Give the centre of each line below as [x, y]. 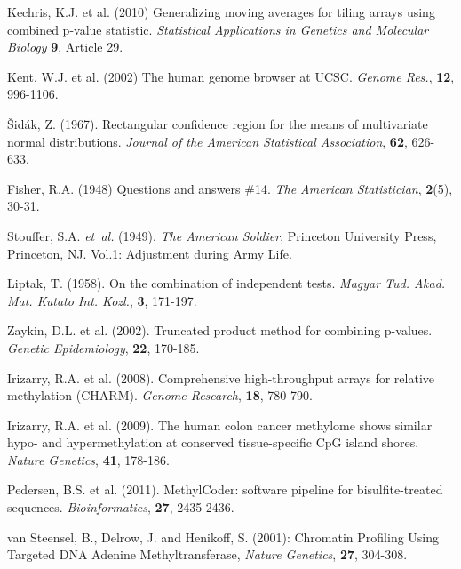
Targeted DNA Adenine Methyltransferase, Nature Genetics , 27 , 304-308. [207, 554]
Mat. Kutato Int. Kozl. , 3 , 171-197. [102, 300]
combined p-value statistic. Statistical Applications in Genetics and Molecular [218, 29]
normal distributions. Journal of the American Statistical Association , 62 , [207, 141]
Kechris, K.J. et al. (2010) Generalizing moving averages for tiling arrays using [221, 12]
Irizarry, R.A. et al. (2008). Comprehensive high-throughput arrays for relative [221, 377]
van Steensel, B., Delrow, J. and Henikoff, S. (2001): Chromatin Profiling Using [223, 537]
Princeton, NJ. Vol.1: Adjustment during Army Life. [150, 253]
